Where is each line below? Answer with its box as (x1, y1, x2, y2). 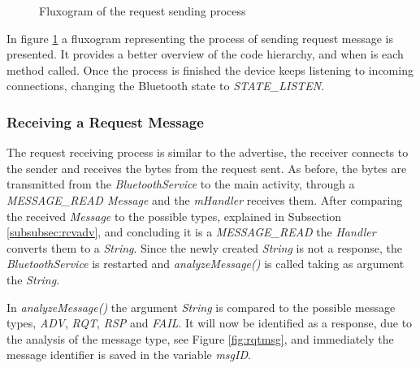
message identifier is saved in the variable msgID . (6, 346, 251, 363)
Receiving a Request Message (6, 111, 204, 132)
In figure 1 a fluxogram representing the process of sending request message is (6, 29, 394, 46)
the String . (6, 271, 60, 288)
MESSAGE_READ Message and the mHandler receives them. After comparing (6, 191, 403, 208)
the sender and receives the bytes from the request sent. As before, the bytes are (6, 159, 407, 176)
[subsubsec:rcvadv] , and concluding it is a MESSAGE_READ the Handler (6, 223, 376, 240)
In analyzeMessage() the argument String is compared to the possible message (6, 298, 396, 315)
